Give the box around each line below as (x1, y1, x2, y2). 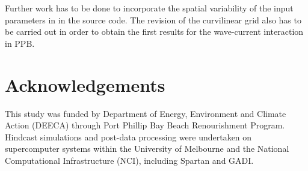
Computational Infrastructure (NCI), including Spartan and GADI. (5, 154, 254, 166)
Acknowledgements (5, 72, 165, 97)
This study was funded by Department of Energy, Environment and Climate (5, 107, 286, 119)
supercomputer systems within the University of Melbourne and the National (5, 142, 289, 155)
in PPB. (5, 37, 35, 49)
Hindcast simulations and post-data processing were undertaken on (5, 130, 252, 143)
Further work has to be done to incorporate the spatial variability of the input (5, 2, 294, 14)
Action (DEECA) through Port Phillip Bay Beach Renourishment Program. (5, 119, 285, 131)
